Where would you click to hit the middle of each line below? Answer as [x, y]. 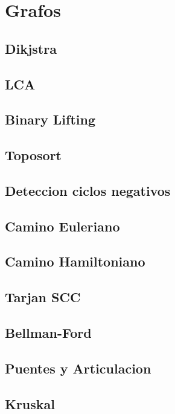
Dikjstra [31, 48]
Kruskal [30, 403]
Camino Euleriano [62, 226]
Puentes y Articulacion [78, 368]
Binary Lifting [50, 119]
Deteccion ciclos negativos [88, 190]
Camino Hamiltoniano [75, 261]
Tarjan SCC [43, 297]
